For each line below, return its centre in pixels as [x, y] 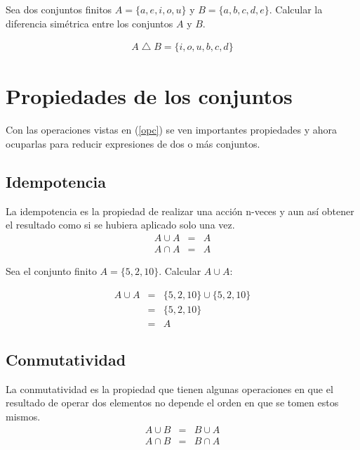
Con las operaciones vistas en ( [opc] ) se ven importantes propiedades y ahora [172, 130]
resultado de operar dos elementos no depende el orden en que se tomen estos [172, 403]
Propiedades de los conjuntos [149, 96]
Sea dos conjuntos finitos [59, 9]
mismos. [23, 417]
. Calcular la [296, 9]
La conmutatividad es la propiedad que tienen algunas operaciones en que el [169, 388]
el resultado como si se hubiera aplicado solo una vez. [120, 225]
